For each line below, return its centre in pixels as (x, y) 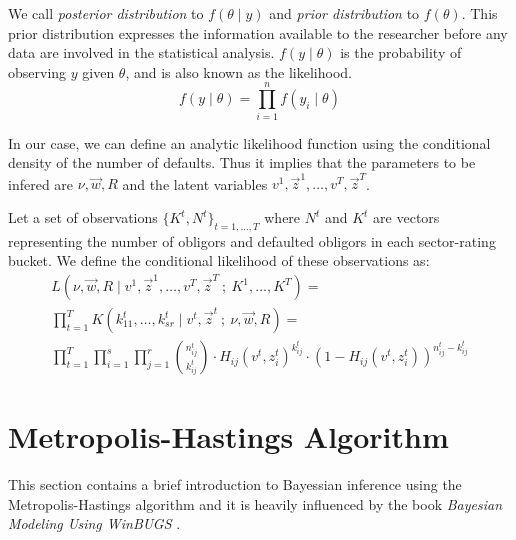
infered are (41, 183)
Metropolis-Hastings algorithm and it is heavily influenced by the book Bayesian (255, 503)
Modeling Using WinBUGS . (94, 523)
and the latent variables (195, 183)
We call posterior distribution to (106, 13)
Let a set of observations (83, 217)
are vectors (406, 217)
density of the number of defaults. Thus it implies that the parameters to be (242, 162)
